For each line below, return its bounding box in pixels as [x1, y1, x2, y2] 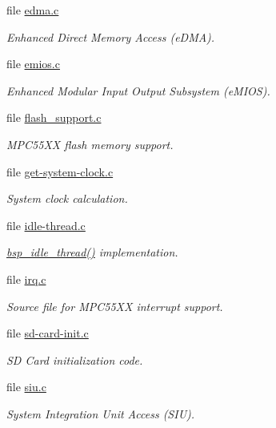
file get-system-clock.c [6, 163, 114, 180]
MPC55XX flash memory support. [6, 135, 174, 152]
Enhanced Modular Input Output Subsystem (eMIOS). [6, 82, 270, 99]
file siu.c [6, 378, 46, 395]
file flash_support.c [6, 109, 102, 126]
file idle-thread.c [6, 216, 86, 233]
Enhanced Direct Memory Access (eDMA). [6, 28, 215, 45]
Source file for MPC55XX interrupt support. [6, 297, 223, 314]
